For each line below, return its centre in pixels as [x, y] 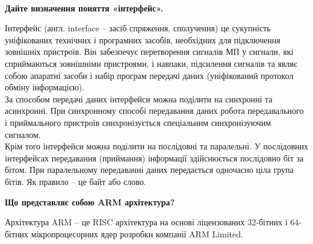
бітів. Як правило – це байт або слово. [76, 181]
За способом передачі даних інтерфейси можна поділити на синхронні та [139, 99]
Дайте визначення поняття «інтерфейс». [84, 8]
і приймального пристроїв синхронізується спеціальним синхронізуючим [138, 122]
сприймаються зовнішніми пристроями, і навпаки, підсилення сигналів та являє [151, 63]
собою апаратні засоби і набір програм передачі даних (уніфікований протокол [149, 75]
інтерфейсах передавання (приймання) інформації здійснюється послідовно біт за [154, 158]
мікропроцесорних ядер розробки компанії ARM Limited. [137, 233]
